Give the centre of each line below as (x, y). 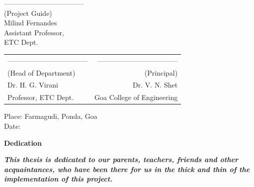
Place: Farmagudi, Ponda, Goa (51, 116)
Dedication (23, 142)
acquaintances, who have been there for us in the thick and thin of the (127, 169)
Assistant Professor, (34, 32)
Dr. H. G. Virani (33, 85)
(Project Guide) (28, 13)
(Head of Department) (42, 72)
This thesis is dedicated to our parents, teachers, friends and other (121, 159)
